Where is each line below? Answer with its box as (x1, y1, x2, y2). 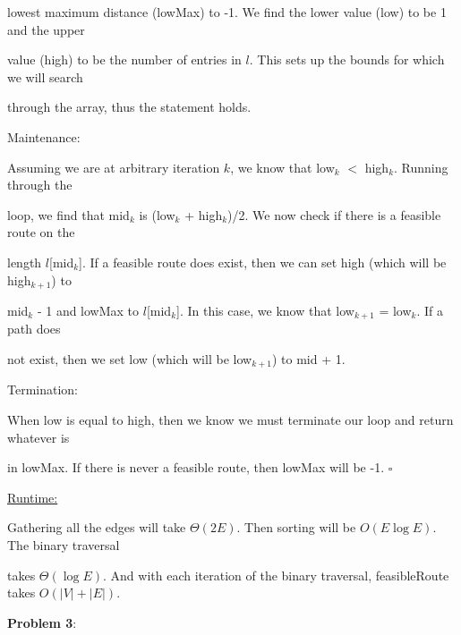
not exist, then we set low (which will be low (7, 350, 252, 368)
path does (7, 319, 61, 338)
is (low (139, 205, 175, 224)
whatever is (7, 428, 70, 446)
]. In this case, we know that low (176, 301, 354, 319)
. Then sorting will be (236, 518, 356, 537)
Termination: (7, 380, 79, 399)
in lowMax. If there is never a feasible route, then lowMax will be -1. (7, 458, 385, 477)
